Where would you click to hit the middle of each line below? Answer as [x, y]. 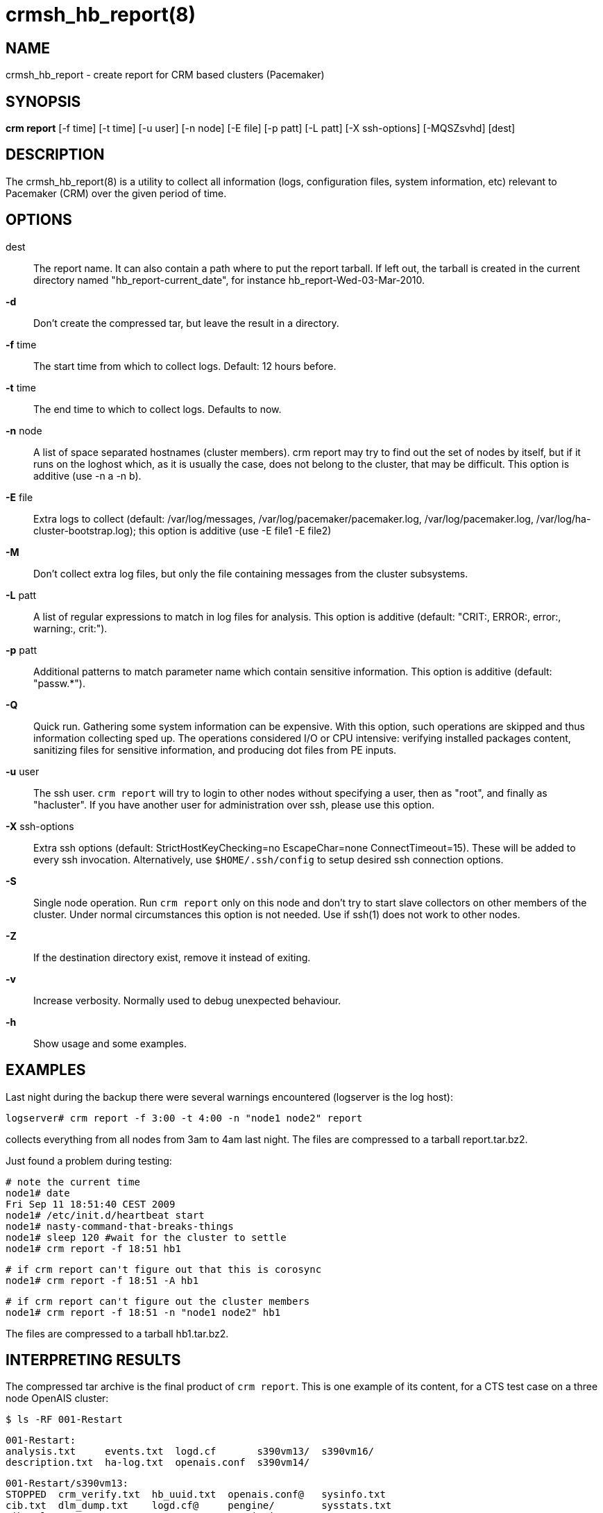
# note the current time [73, 1182]
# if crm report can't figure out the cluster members [158, 1301]
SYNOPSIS [43, 101]
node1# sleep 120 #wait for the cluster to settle [146, 1237]
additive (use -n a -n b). [87, 475]
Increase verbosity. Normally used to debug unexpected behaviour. [187, 1000]
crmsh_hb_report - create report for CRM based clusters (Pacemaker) [165, 75]
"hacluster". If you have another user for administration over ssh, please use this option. [234, 804]
